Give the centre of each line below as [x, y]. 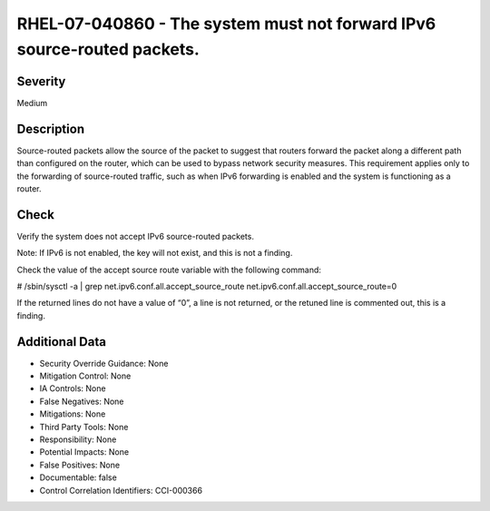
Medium [32, 103]
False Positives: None [80, 465]
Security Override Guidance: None [104, 363]
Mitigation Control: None [85, 376]
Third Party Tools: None [84, 427]
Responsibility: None [78, 439]
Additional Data [61, 342]
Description [51, 128]
